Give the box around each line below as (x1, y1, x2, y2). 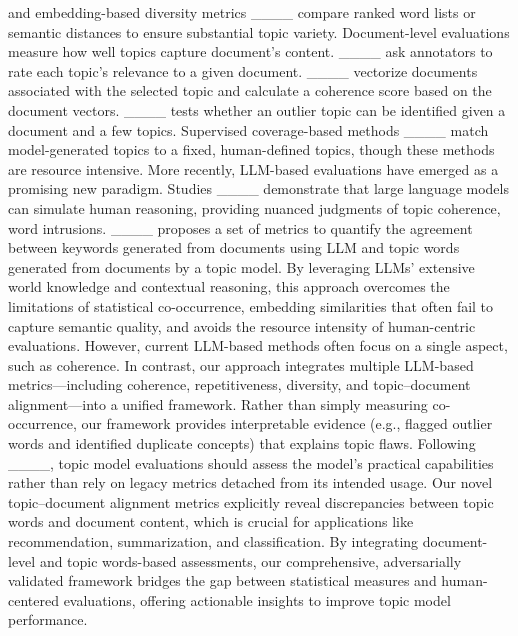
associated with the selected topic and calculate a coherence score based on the (8, 80, 492, 101)
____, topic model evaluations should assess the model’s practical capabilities (8, 452, 494, 473)
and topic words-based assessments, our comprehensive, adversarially (39, 550, 462, 571)
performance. (8, 609, 88, 630)
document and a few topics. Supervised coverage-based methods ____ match (8, 119, 489, 140)
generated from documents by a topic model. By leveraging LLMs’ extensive (8, 256, 475, 277)
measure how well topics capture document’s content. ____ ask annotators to (8, 41, 493, 62)
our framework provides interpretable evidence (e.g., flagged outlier (81, 413, 493, 434)
